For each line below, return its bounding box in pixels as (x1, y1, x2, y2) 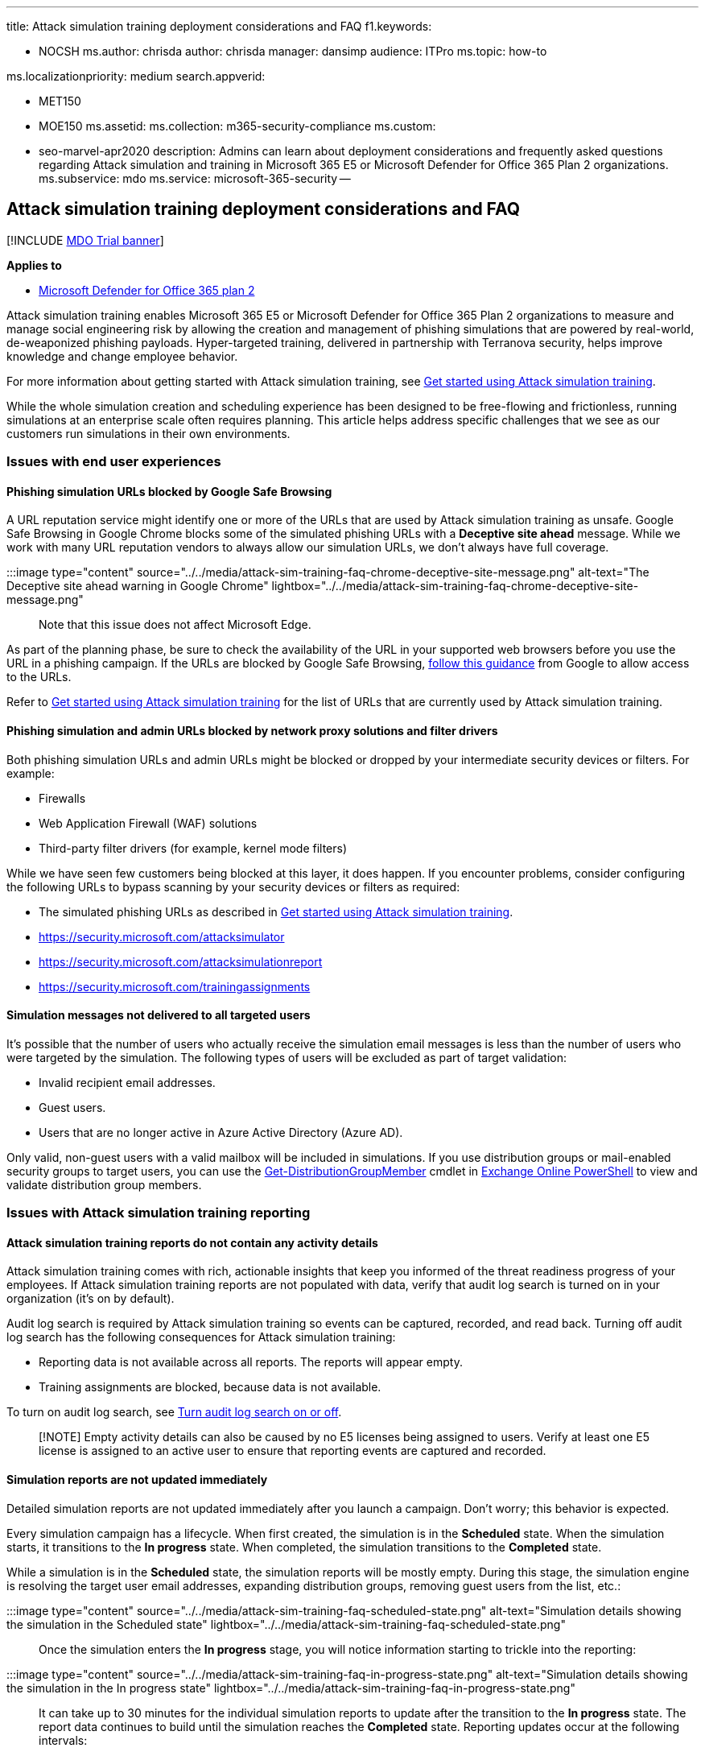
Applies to (6, 258, 62, 272)
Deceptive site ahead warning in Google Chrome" (6, 579, 269, 593)
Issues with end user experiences (6, 453, 221, 470)
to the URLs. (6, 670, 72, 684)
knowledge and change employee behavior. (6, 349, 238, 363)
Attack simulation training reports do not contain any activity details (6, 1235, 378, 1250)
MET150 (39, 94, 81, 108)
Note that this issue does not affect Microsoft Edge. (39, 618, 311, 632)
